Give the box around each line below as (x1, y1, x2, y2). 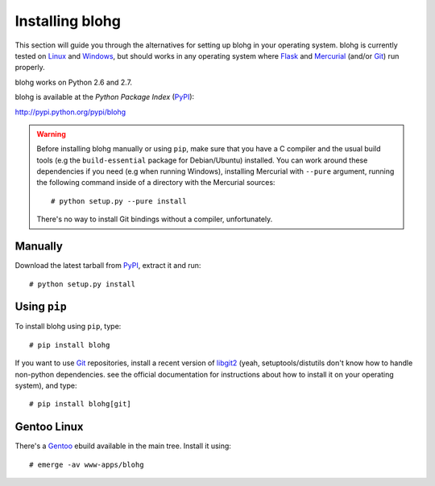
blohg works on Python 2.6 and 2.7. (14, 77, 133, 87)
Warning (36, 129, 66, 138)
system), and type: (14, 381, 77, 390)
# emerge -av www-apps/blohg (29, 459, 144, 469)
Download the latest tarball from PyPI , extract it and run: (14, 261, 201, 270)
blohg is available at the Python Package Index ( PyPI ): (14, 93, 195, 102)
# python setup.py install (29, 279, 136, 289)
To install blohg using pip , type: (14, 322, 122, 332)
